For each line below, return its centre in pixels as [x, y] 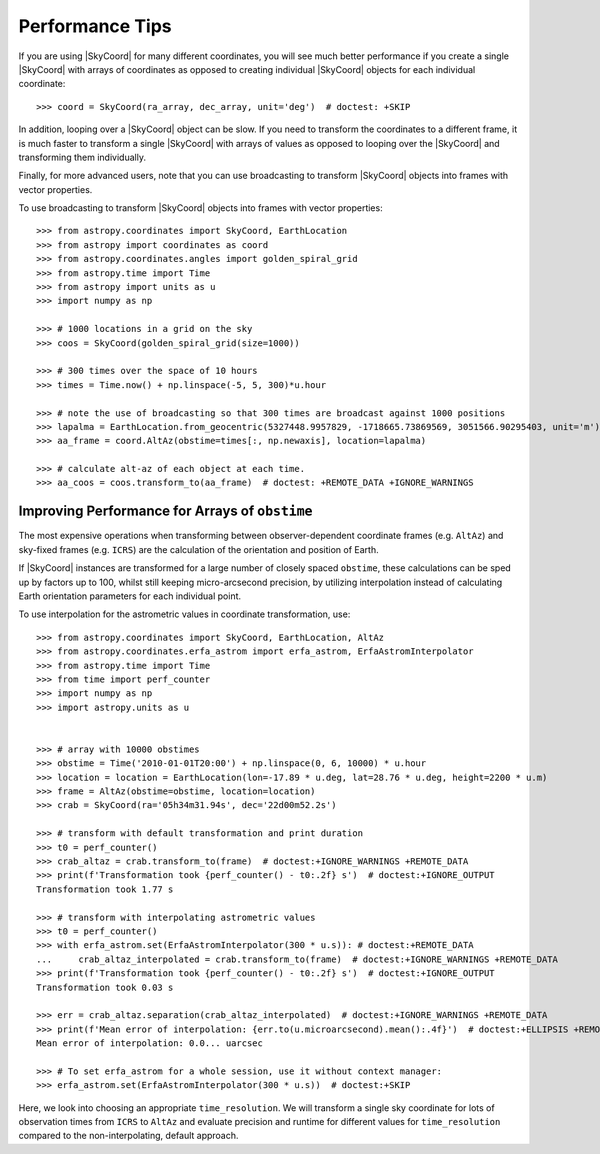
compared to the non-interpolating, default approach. [128, 1136]
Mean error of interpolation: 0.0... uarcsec [150, 1043]
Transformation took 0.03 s [105, 987]
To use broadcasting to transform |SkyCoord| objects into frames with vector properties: [201, 208]
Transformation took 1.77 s [105, 889]
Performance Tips [95, 26]
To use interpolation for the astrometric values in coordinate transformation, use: [184, 614]
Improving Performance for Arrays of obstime [165, 511]
